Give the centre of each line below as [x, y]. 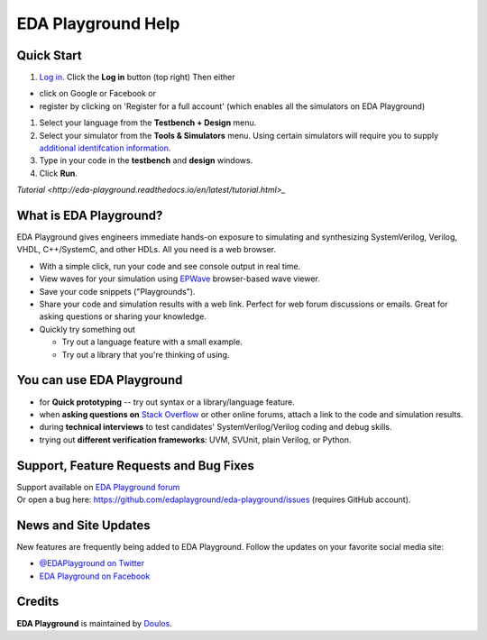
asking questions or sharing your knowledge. [123, 316]
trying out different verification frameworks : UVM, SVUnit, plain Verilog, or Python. [195, 439]
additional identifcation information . [105, 148]
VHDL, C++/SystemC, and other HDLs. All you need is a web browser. [147, 250]
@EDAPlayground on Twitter [92, 563]
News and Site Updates [83, 525]
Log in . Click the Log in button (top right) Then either [137, 78]
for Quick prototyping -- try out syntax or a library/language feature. [167, 402]
